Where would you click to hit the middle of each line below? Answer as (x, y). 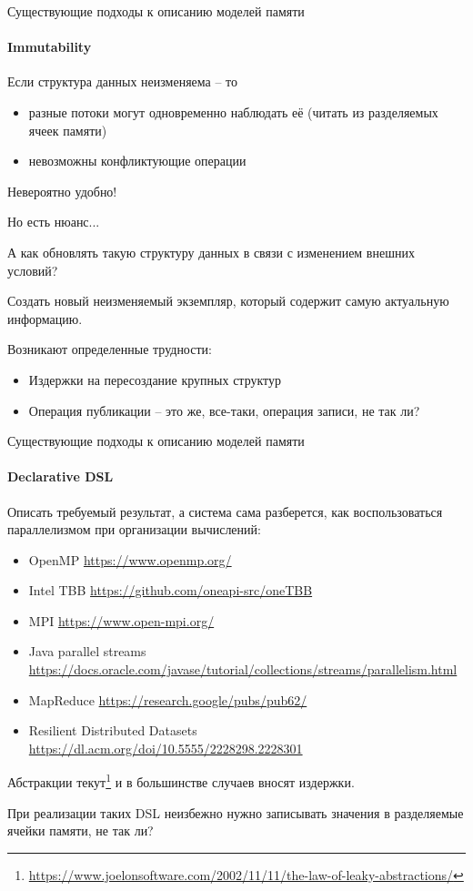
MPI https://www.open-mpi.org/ (121, 620)
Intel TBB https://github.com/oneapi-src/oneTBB (171, 590)
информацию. (45, 318)
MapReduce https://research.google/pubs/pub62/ (168, 699)
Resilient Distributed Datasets (113, 730)
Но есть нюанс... (54, 222)
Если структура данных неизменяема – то (123, 81)
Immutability (50, 47)
